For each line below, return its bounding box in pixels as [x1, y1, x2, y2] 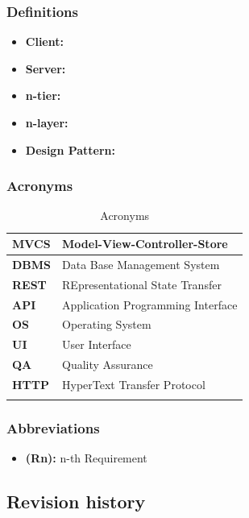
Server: [25, 60, 66, 77]
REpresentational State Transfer [62, 276, 222, 292]
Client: [25, 33, 64, 50]
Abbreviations [6, 418, 100, 438]
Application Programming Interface [62, 296, 238, 313]
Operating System [62, 316, 151, 333]
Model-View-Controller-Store [62, 235, 228, 251]
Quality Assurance [62, 356, 153, 373]
